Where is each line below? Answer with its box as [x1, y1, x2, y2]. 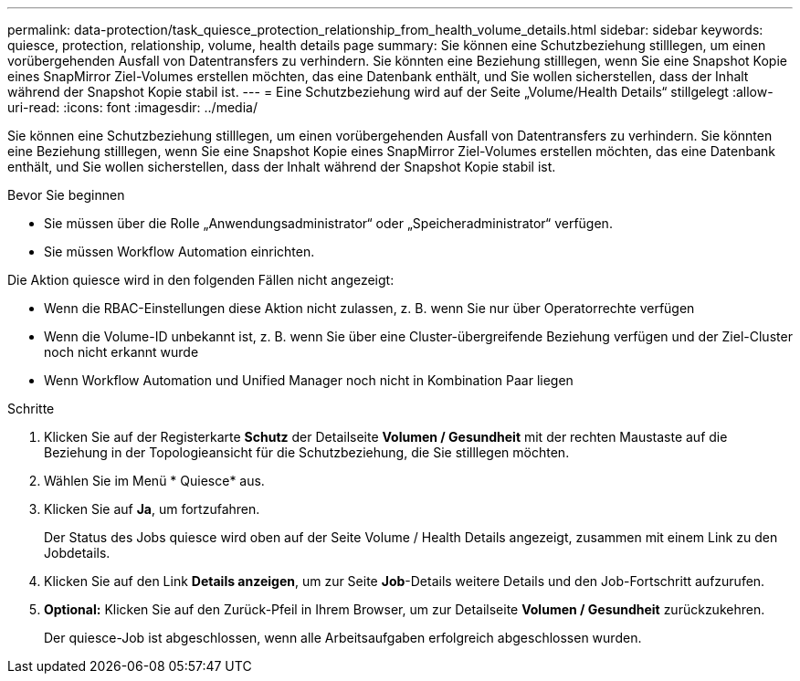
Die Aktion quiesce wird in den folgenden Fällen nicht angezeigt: [7, 272, 395, 288]
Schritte [7, 401, 55, 416]
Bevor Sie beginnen [7, 187, 125, 203]
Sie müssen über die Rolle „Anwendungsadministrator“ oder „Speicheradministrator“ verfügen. [44, 215, 613, 231]
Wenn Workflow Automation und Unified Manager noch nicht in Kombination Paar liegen [44, 372, 574, 388]
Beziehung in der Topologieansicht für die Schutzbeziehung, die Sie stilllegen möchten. [44, 445, 570, 460]
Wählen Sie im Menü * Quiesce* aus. [44, 473, 265, 488]
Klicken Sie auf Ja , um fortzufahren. [44, 501, 260, 517]
